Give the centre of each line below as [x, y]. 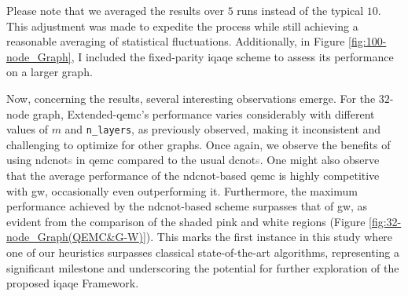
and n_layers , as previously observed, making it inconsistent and [223, 129]
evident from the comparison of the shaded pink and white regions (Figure [186, 221]
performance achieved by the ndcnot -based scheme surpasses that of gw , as [187, 206]
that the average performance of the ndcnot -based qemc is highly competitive [193, 175]
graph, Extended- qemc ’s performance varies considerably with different [204, 113]
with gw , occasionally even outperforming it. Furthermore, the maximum [182, 190]
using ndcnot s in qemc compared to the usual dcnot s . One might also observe [193, 160]
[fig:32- [385, 221]
